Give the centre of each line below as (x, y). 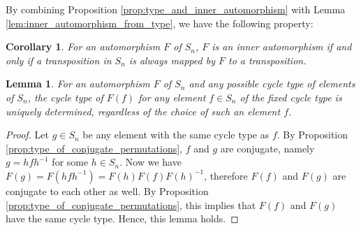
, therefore (226, 175)
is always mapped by (172, 60)
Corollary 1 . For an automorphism (83, 46)
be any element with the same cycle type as (176, 135)
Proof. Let (27, 135)
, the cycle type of (65, 97)
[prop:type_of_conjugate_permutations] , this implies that (131, 204)
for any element (172, 97)
